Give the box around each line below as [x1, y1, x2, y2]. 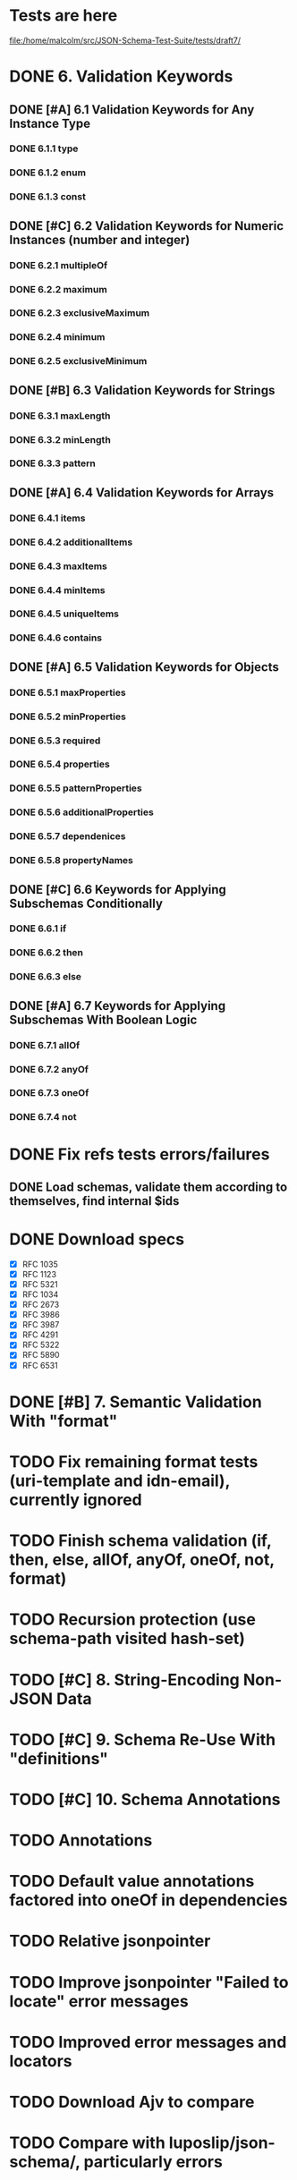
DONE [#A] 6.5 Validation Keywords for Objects [9, 659, 279, 674]
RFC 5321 [21, 1279, 58, 1289]
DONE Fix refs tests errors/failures [9, 1144, 270, 1164]
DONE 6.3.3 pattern [9, 457, 96, 470]
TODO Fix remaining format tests [9, 1451, 259, 1472]
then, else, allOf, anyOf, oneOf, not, [9, 1549, 275, 1570]
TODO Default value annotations [9, 1871, 255, 1892]
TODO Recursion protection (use [9, 1609, 257, 1630]
